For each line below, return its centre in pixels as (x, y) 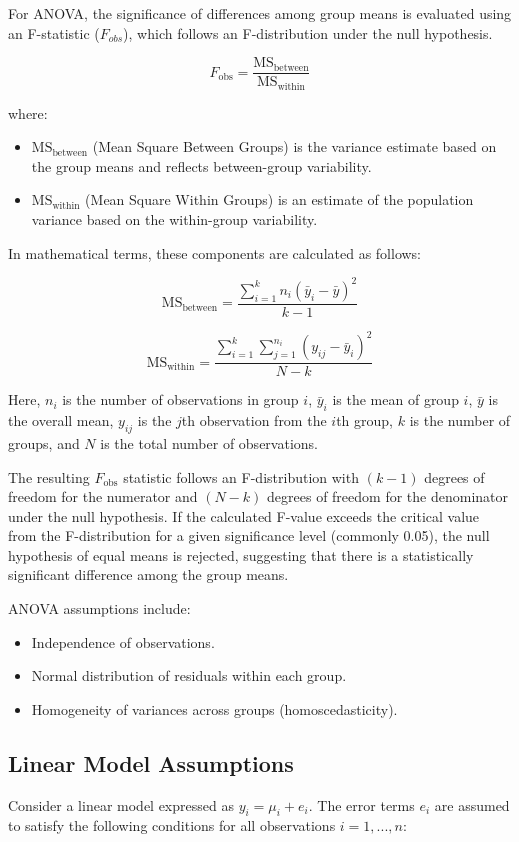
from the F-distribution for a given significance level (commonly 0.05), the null (249, 535)
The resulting (49, 476)
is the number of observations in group (180, 399)
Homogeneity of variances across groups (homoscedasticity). (214, 708)
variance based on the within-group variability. (174, 219)
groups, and (44, 442)
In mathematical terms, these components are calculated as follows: (215, 252)
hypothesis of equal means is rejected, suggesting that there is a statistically (241, 554)
